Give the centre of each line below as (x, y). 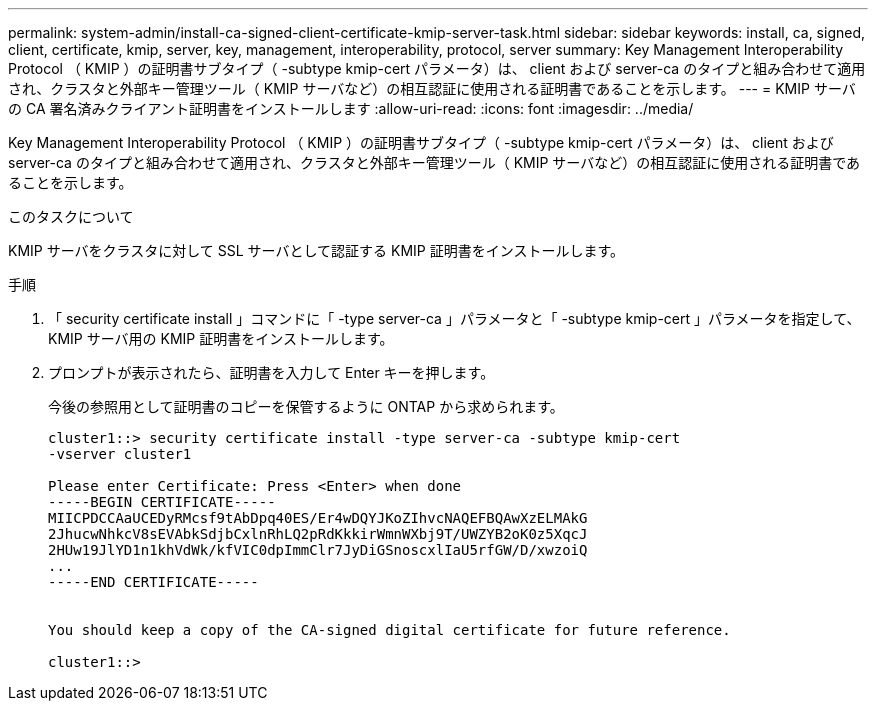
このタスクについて (71, 216)
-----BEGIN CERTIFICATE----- (162, 502)
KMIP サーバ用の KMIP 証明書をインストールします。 (221, 338)
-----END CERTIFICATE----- (153, 582)
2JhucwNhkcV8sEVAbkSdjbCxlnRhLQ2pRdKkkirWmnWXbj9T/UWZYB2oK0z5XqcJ (318, 534)
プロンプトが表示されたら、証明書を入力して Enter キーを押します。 (271, 372)
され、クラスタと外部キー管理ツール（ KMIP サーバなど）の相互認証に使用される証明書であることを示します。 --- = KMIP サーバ (432, 88)
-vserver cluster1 (120, 454)
